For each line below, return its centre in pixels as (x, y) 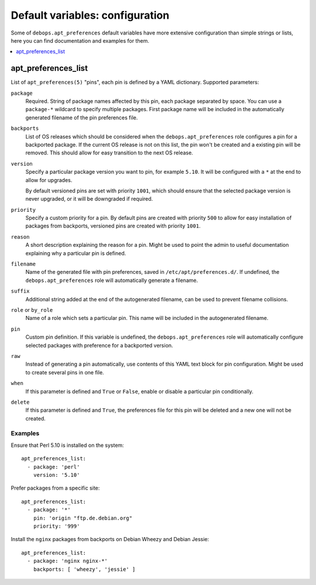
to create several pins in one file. (65, 372)
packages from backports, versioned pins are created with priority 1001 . (113, 226)
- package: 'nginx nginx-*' (68, 561)
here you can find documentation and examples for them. (80, 40)
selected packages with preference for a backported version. (99, 345)
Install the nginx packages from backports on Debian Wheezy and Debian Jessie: (110, 539)
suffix (20, 291)
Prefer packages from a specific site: (55, 488)
